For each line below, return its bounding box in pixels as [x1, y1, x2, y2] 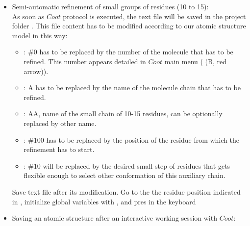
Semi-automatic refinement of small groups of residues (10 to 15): [12, 1, 209, 11]
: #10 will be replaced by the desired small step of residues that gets [24, 160, 230, 171]
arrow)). [24, 66, 49, 76]
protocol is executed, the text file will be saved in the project [63, 11, 246, 21]
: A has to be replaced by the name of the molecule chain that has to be [24, 82, 241, 93]
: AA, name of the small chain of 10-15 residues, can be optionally [24, 108, 223, 119]
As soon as [12, 11, 45, 21]
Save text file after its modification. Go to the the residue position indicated [12, 186, 241, 197]
